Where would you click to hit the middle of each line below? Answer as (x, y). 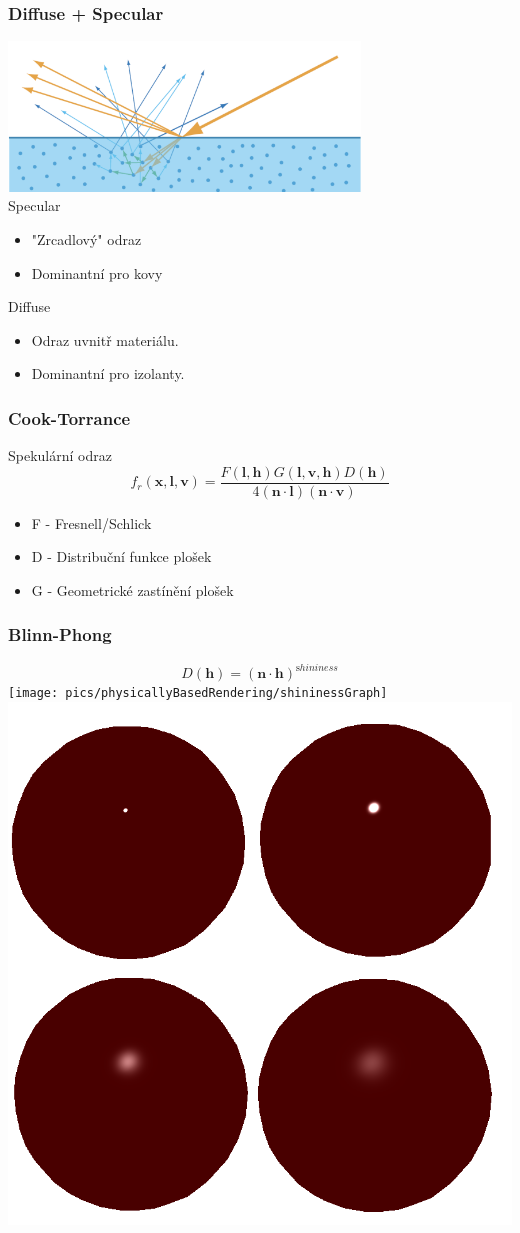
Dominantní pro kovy (97, 272)
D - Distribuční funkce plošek (121, 556)
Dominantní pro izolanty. (108, 373)
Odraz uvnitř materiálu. (105, 339)
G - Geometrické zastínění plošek (132, 589)
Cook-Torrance (69, 417)
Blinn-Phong (60, 634)
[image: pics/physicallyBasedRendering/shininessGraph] (198, 693)
